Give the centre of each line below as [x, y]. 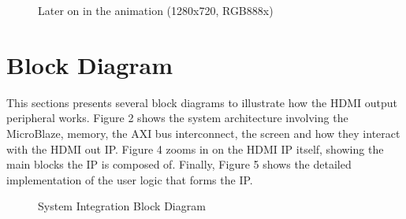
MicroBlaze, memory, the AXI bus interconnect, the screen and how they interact [203, 133]
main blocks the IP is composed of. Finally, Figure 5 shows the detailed [179, 164]
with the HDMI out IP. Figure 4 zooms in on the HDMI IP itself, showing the [195, 148]
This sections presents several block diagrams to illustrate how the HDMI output [202, 102]
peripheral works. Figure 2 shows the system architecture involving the [177, 118]
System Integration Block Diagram [122, 206]
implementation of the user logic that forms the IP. [130, 179]
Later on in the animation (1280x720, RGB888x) [156, 10]
